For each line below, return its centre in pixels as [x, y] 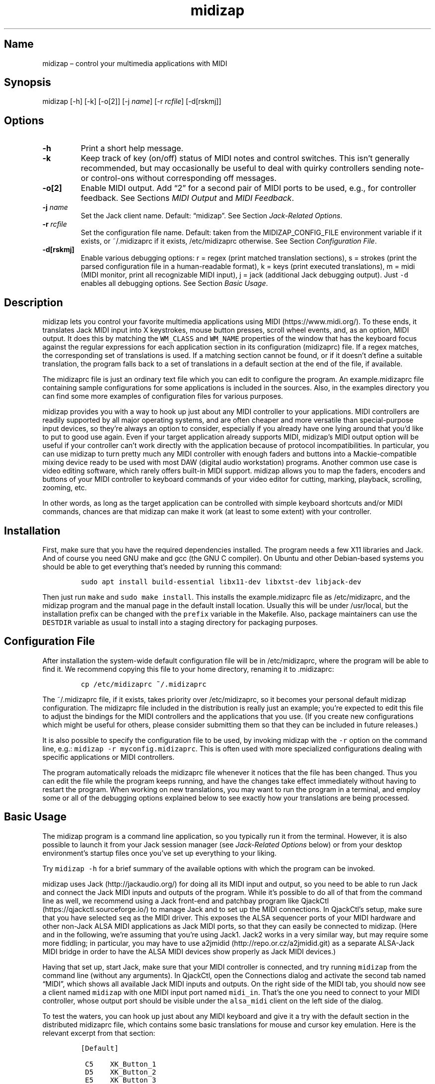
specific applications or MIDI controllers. [109, 757]
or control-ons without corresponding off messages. [179, 178]
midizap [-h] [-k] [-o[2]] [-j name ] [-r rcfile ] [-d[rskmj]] [132, 101]
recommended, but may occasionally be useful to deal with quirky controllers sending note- [252, 168]
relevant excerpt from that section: [99, 1033]
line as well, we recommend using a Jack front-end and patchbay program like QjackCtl [186, 901]
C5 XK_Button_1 [121, 1064]
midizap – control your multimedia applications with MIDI [135, 63]
